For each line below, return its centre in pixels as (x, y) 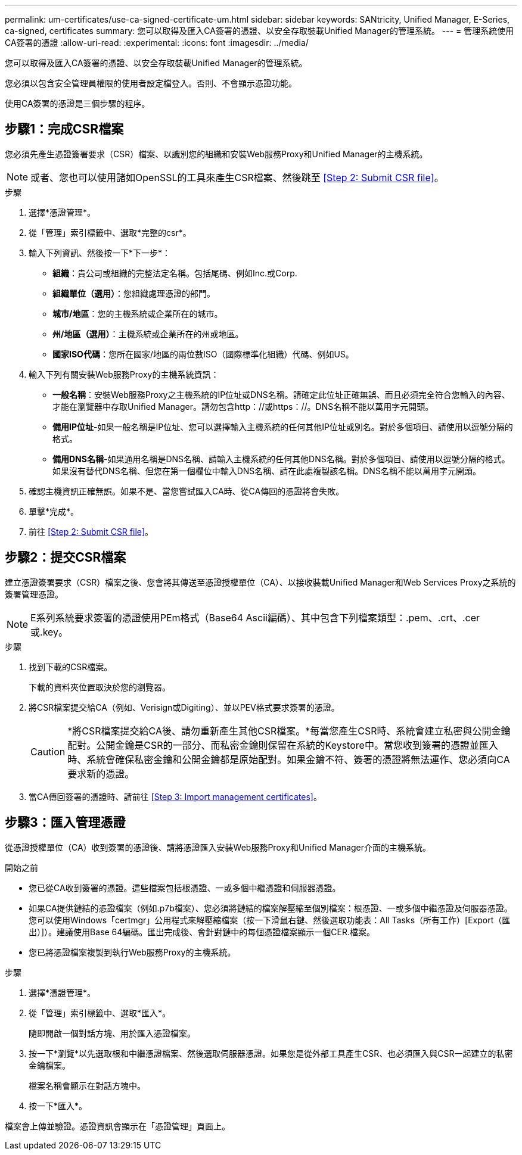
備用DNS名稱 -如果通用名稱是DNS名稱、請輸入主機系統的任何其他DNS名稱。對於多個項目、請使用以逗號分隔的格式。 (281, 459)
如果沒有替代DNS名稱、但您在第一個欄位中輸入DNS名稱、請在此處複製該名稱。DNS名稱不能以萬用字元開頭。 (267, 471)
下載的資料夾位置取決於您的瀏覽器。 (100, 687)
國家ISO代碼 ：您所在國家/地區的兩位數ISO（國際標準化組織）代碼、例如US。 (203, 354)
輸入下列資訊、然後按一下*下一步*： (100, 253)
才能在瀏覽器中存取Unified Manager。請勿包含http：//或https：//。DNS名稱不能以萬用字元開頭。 (243, 406)
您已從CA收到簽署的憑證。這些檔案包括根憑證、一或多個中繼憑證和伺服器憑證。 (185, 888)
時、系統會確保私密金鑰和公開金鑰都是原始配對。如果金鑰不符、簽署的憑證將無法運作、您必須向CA (289, 759)
